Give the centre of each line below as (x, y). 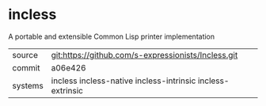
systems (28, 85)
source (25, 55)
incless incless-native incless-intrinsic (123, 81)
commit (26, 67)
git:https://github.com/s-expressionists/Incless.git (144, 55)
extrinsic (67, 90)
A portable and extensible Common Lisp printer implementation (112, 36)
